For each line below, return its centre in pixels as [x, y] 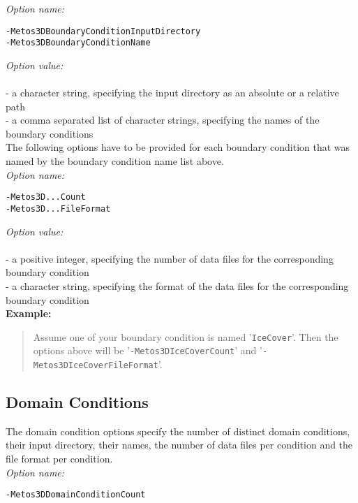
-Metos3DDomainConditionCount [76, 495]
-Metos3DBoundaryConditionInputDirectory [103, 31]
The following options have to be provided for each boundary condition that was [178, 147]
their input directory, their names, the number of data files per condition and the [179, 445]
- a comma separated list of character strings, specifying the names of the [163, 120]
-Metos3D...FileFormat [58, 209]
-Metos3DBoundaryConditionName [78, 43]
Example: [29, 313]
